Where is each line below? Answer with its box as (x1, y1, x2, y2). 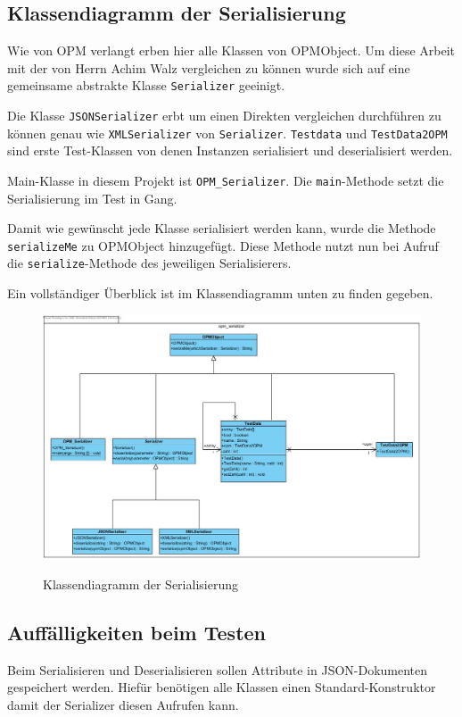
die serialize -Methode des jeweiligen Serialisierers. (7, 254, 292, 272)
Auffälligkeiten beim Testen (7, 618, 267, 646)
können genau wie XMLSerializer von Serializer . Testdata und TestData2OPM (7, 123, 448, 142)
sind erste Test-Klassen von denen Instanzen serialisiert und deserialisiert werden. (7, 141, 453, 160)
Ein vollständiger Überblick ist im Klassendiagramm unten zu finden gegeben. (7, 284, 433, 303)
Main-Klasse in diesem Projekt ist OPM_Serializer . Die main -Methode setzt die (7, 171, 444, 189)
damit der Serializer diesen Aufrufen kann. (7, 695, 239, 713)
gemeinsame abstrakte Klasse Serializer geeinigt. (7, 76, 285, 95)
